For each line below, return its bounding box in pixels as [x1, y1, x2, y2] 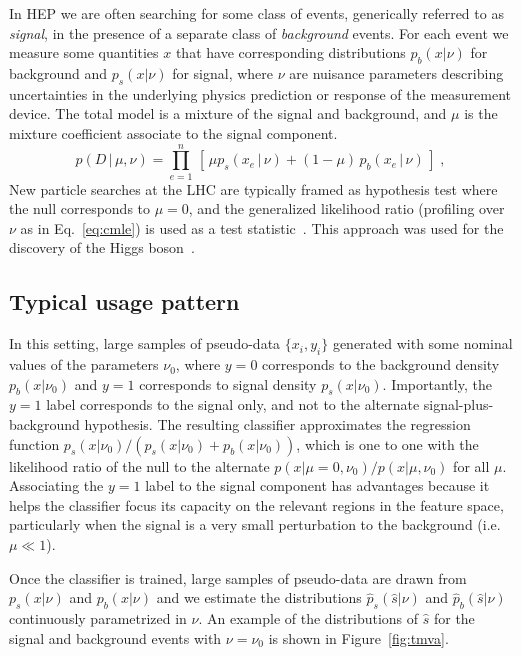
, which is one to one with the [296, 433, 479, 454]
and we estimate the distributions [156, 587, 362, 608]
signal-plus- [423, 394, 494, 415]
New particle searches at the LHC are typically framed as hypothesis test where [9, 178, 498, 199]
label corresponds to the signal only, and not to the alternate [46, 394, 420, 415]
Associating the [9, 475, 104, 496]
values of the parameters [9, 354, 159, 375]
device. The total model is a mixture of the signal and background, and [9, 103, 447, 124]
